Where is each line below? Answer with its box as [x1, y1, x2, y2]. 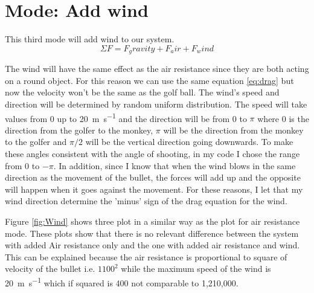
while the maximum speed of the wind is [121, 262, 271, 275]
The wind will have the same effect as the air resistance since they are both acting [5, 62, 309, 75]
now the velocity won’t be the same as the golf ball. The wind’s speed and [5, 86, 280, 98]
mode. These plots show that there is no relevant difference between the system [5, 227, 299, 239]
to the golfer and [5, 135, 67, 148]
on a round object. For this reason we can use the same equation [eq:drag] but [5, 74, 294, 86]
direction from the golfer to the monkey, [5, 123, 153, 136]
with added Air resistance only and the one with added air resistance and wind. [5, 239, 300, 251]
